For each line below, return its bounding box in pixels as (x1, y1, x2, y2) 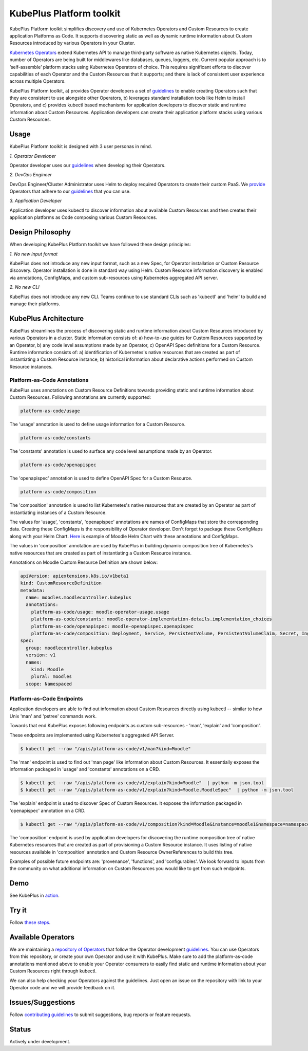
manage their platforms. (9, 301, 60, 307)
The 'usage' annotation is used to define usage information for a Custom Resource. (9, 421, 186, 428)
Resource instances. (9, 363, 53, 370)
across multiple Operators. (9, 78, 66, 84)
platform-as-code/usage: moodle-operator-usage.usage (31, 609, 169, 615)
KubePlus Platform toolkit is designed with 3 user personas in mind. (9, 143, 152, 150)
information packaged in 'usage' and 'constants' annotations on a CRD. (9, 766, 160, 772)
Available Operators (9, 933, 74, 942)
